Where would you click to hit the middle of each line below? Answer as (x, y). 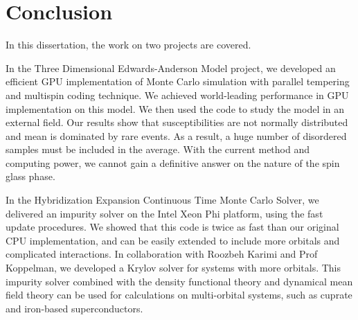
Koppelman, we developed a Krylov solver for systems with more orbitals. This (173, 268)
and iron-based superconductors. (74, 308)
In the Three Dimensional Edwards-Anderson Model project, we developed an (171, 68)
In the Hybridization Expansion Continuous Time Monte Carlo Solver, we (162, 200)
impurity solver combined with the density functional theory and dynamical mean (179, 281)
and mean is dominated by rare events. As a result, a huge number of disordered (176, 135)
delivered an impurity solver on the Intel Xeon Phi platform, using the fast (164, 213)
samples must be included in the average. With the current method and (158, 149)
